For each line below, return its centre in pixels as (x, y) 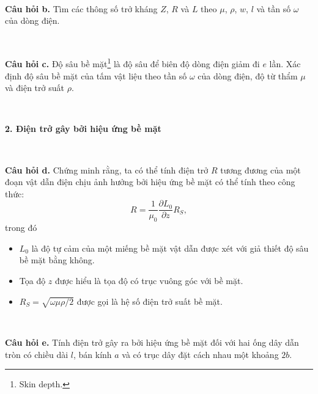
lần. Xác (285, 64)
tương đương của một (261, 170)
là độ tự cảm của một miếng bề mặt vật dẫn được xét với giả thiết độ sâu (170, 248)
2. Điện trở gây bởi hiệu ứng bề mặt (83, 129)
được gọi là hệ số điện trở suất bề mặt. (150, 301)
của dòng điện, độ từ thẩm (248, 75)
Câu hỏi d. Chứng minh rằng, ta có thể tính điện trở (107, 170)
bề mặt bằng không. (57, 260)
